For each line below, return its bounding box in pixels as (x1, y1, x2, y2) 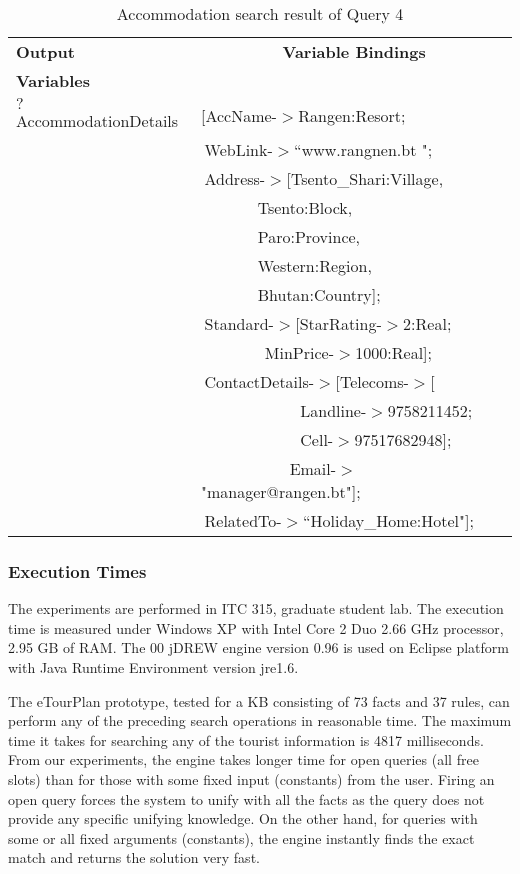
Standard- (204, 312, 274, 335)
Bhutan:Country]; (257, 283, 381, 306)
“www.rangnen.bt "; (294, 138, 433, 161)
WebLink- (204, 138, 273, 161)
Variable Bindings (282, 40, 426, 63)
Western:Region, (257, 254, 372, 277)
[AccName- (200, 103, 277, 127)
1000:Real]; (355, 341, 432, 364)
